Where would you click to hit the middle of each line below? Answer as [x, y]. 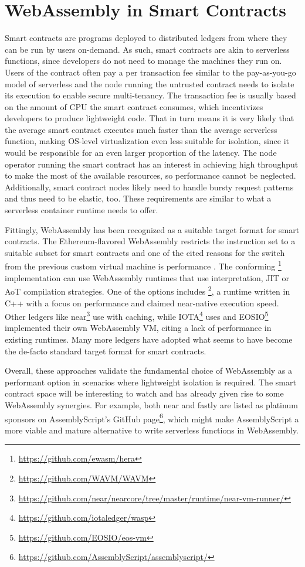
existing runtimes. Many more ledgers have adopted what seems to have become [149, 339]
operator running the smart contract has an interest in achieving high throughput [152, 164]
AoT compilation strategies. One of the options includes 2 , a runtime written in [148, 290]
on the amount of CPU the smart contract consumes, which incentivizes [134, 106]
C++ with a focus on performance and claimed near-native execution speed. [142, 303]
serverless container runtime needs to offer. [82, 210]
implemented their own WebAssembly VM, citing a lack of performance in [138, 328]
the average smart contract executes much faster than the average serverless [141, 129]
